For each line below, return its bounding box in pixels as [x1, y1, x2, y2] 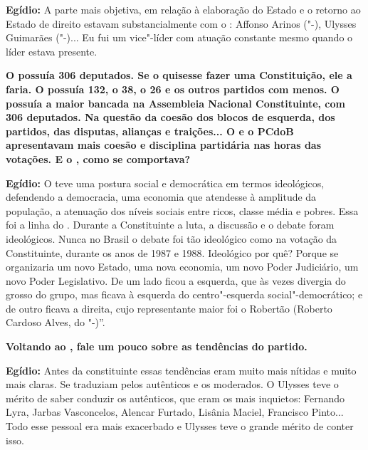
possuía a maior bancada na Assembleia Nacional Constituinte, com [6, 95, 345, 110]
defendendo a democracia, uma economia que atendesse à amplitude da [6, 189, 317, 204]
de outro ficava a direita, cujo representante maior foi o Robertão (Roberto [6, 300, 332, 315]
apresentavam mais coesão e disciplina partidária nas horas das [6, 137, 322, 152]
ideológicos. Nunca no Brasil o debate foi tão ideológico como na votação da [6, 231, 337, 246]
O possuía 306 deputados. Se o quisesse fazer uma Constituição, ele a [6, 68, 352, 83]
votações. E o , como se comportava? [6, 151, 191, 166]
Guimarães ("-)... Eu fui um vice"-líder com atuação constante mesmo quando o [6, 30, 353, 45]
